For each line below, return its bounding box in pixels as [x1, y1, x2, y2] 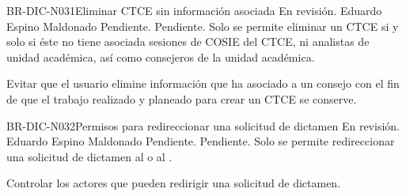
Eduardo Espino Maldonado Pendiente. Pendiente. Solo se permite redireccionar [6, 133, 395, 149]
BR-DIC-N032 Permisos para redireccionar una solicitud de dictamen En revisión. [6, 117, 400, 134]
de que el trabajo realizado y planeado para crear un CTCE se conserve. [6, 90, 357, 107]
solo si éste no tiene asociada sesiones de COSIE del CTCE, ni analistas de [6, 33, 370, 50]
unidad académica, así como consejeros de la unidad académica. [6, 48, 315, 65]
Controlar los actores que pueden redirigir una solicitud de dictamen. [6, 175, 341, 191]
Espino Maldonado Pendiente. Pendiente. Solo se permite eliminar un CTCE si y [6, 17, 399, 34]
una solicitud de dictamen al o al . [6, 148, 173, 164]
